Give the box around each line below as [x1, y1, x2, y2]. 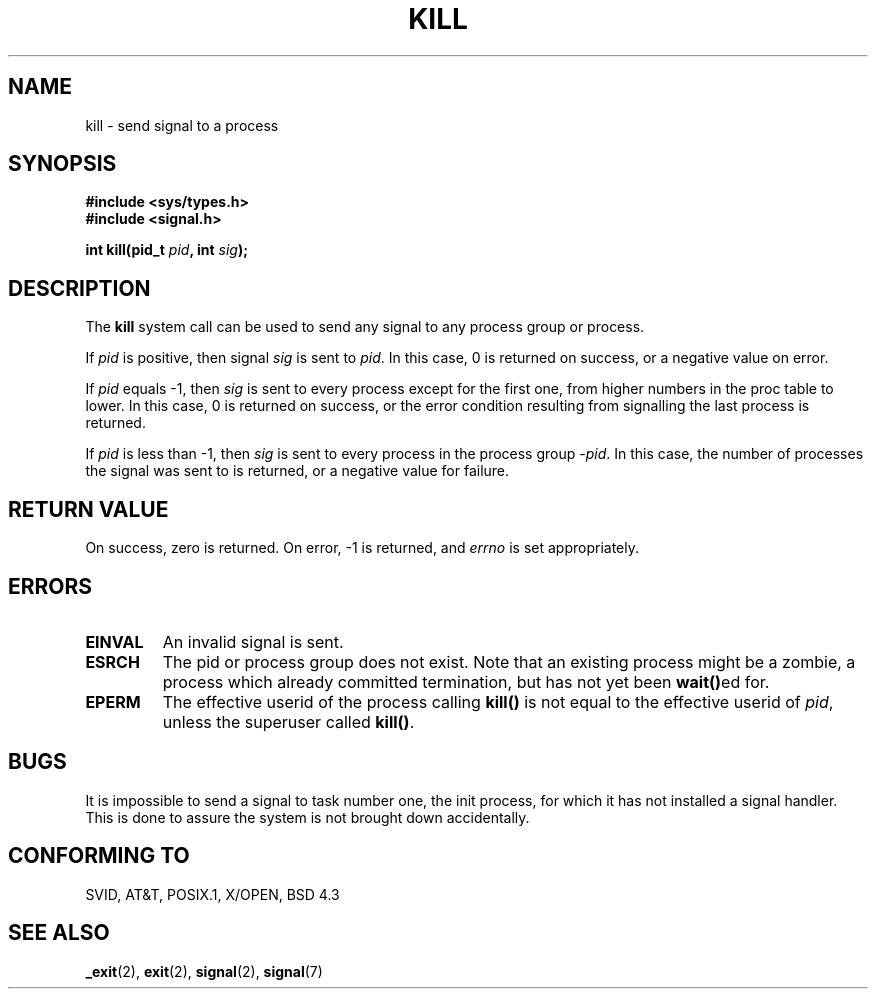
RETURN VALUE [8, 496, 169, 522]
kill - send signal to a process [85, 116, 279, 134]
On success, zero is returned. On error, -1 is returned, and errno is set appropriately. [85, 539, 639, 557]
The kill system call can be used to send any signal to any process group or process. [85, 318, 645, 336]
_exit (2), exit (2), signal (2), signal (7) [85, 962, 323, 980]
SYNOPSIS [8, 151, 117, 177]
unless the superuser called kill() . [162, 711, 415, 732]
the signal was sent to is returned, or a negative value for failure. [85, 462, 510, 480]
